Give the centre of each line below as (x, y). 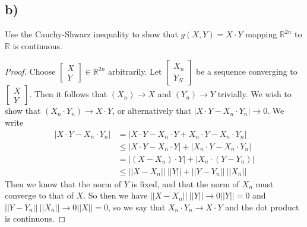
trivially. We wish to (254, 94)
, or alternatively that (152, 111)
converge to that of (39, 195)
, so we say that (137, 207)
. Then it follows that (68, 94)
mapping (261, 34)
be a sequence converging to (246, 71)
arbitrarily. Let (135, 71)
